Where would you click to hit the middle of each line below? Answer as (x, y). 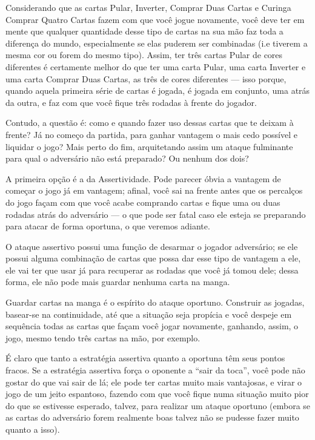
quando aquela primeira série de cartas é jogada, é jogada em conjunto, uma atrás (158, 90)
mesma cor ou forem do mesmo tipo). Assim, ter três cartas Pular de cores (144, 55)
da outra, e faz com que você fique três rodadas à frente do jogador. (131, 102)
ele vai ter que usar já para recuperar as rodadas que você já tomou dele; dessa (152, 270)
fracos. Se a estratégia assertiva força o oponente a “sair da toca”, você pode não (155, 370)
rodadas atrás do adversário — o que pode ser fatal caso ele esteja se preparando (156, 214)
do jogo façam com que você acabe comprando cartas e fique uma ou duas (143, 202)
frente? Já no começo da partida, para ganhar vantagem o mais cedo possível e (151, 134)
